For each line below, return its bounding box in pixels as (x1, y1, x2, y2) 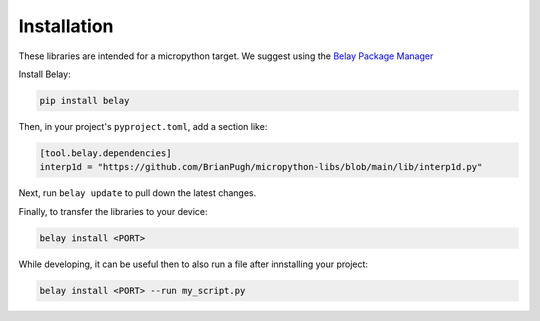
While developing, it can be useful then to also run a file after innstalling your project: (18, 258, 369, 270)
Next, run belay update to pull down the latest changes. (18, 187, 257, 199)
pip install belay (39, 95, 130, 106)
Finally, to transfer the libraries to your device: (18, 205, 209, 217)
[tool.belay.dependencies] (39, 147, 172, 159)
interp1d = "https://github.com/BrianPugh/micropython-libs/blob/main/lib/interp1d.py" (39, 161, 483, 173)
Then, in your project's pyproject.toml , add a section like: (18, 120, 268, 132)
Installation (18, 15, 114, 37)
